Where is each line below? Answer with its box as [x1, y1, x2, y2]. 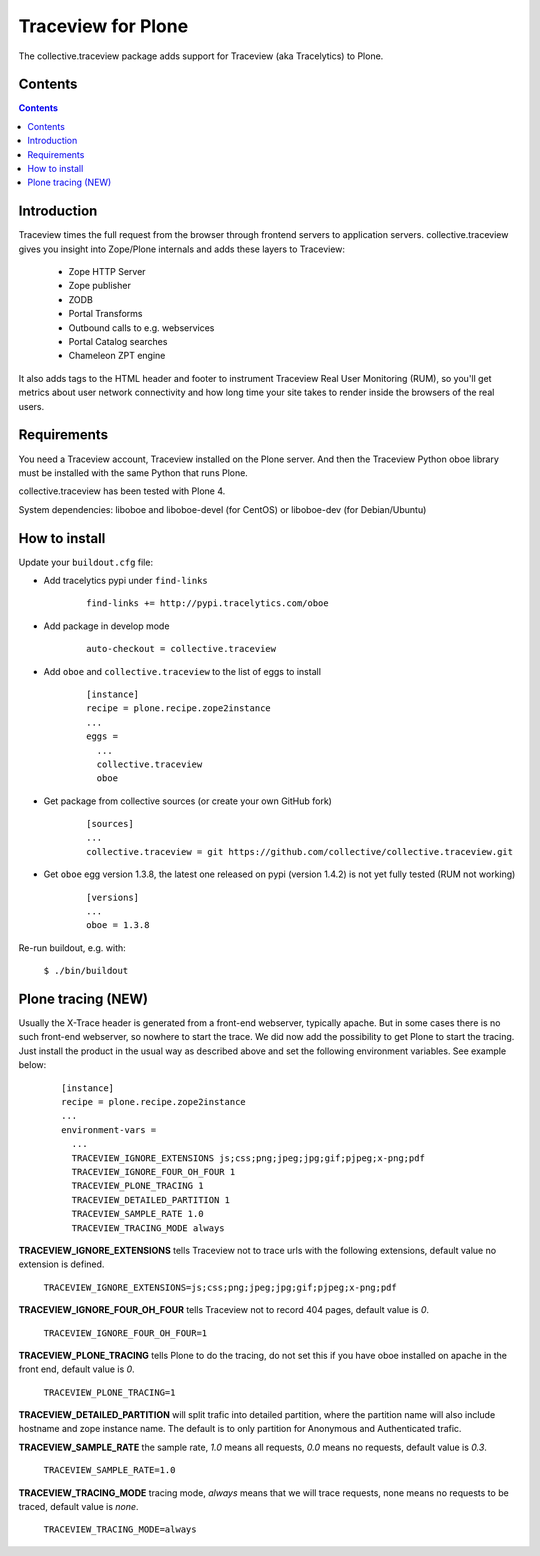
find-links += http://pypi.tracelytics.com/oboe [86, 598, 329, 609]
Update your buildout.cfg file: [18, 556, 154, 568]
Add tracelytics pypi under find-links [43, 574, 209, 586]
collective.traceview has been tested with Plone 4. [18, 485, 226, 497]
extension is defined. [18, 1258, 105, 1270]
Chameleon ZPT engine [68, 350, 166, 362]
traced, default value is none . [18, 1501, 139, 1513]
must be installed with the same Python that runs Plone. [18, 466, 249, 479]
